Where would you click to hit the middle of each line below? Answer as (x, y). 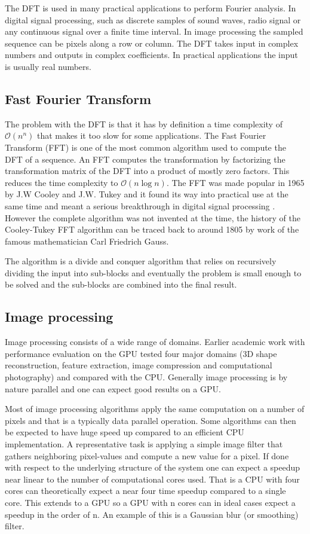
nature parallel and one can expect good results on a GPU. (113, 388)
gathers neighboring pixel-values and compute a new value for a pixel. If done (147, 455)
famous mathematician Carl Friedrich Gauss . (87, 241)
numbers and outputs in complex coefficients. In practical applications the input (151, 55)
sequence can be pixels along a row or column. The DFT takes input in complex (152, 43)
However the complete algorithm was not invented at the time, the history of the (153, 217)
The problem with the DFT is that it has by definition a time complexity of (144, 123)
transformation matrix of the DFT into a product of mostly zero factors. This (147, 171)
